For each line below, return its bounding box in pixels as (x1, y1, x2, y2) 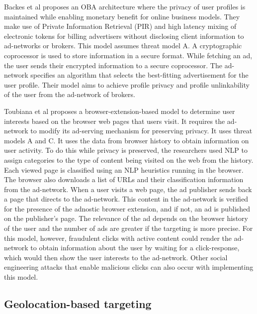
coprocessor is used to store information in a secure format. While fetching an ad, (4, 50, 253, 60)
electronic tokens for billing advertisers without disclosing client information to (4, 30, 244, 41)
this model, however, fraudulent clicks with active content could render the (4, 232, 232, 243)
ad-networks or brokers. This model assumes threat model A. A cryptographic (4, 40, 242, 51)
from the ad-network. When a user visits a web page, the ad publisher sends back (4, 184, 252, 194)
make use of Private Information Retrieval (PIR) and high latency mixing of (4, 21, 237, 31)
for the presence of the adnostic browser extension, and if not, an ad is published (4, 203, 250, 213)
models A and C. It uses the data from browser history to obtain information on (4, 135, 249, 145)
